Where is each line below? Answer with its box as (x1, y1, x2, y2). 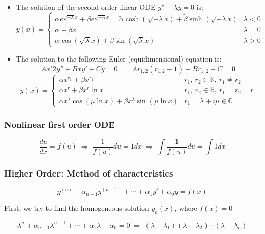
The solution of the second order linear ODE (16, 2, 156, 12)
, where (174, 202, 197, 213)
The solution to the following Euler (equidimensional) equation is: (16, 53, 222, 64)
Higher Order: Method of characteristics (4, 166, 173, 179)
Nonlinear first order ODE (4, 118, 115, 131)
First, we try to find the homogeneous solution (4, 202, 149, 213)
